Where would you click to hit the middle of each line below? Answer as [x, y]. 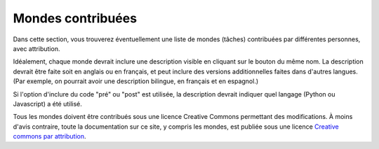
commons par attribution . [50, 136]
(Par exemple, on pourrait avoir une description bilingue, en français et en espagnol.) [136, 81]
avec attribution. [36, 48]
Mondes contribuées [75, 18]
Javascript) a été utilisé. [47, 104]
